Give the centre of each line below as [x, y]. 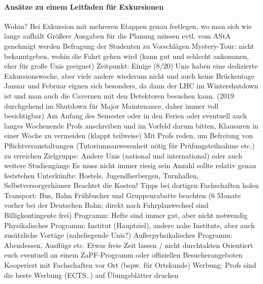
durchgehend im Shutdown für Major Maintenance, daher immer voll [111, 105]
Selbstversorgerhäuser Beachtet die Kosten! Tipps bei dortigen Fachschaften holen [131, 185]
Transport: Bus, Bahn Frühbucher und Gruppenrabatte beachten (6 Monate [122, 195]
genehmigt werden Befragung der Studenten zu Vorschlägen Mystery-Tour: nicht [129, 45]
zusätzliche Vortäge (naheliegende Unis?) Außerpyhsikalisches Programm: [118, 235]
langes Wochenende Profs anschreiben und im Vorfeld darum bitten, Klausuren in [131, 125]
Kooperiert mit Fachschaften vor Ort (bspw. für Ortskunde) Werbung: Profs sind [130, 265]
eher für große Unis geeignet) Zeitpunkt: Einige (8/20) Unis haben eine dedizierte [131, 66]
